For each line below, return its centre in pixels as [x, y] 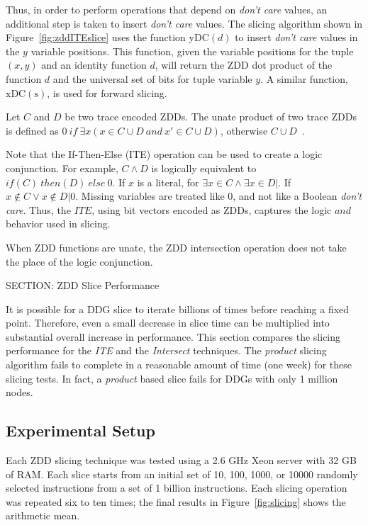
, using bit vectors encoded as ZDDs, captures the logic [212, 209]
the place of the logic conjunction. [79, 261]
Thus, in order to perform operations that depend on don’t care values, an [167, 9]
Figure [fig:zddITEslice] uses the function [96, 37]
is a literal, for [168, 182]
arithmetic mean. [43, 515]
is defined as [32, 130]
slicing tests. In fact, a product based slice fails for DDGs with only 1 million [172, 378]
